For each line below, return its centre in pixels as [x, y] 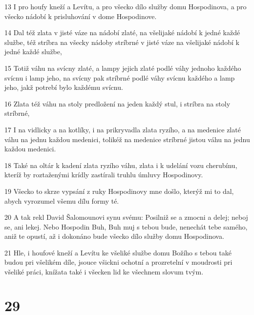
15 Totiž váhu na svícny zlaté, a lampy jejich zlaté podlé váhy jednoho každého [123, 68]
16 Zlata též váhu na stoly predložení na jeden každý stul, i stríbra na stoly [117, 103]
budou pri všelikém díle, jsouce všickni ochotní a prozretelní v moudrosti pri [118, 262]
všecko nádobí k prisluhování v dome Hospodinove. [81, 16]
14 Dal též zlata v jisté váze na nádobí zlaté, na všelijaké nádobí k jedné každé [122, 32]
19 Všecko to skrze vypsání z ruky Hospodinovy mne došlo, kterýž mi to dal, [119, 191]
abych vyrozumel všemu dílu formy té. [62, 200]
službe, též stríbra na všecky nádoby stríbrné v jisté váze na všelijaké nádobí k [122, 42]
